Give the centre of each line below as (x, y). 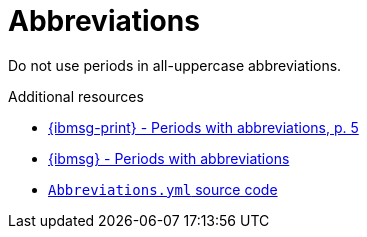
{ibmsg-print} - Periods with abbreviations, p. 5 (203, 127)
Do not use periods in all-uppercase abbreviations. (175, 65)
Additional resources (76, 96)
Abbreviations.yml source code (163, 189)
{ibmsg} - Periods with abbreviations (169, 158)
